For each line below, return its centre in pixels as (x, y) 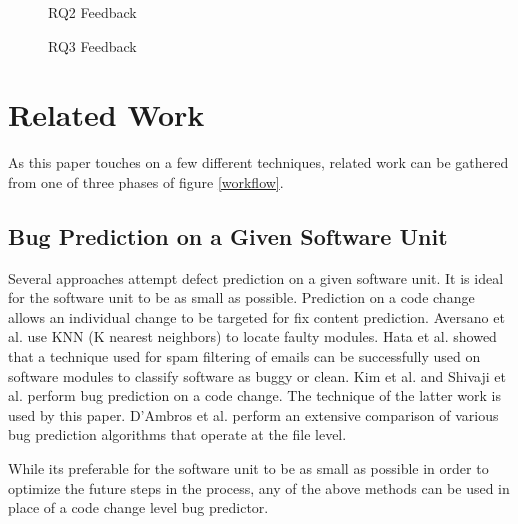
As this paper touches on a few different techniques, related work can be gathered (258, 162)
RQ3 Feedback (92, 45)
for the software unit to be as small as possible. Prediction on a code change (241, 297)
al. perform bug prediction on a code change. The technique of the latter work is (255, 395)
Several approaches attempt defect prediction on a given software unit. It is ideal (256, 277)
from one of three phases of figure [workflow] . (146, 181)
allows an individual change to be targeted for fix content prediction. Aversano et (256, 316)
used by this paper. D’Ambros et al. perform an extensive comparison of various (253, 414)
